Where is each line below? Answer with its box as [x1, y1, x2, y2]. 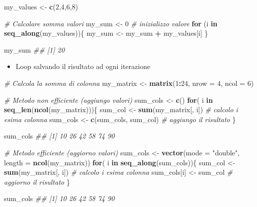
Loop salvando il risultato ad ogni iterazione [15, 61, 151, 71]
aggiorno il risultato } [4, 176, 70, 187]
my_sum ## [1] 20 [4, 44, 65, 55]
